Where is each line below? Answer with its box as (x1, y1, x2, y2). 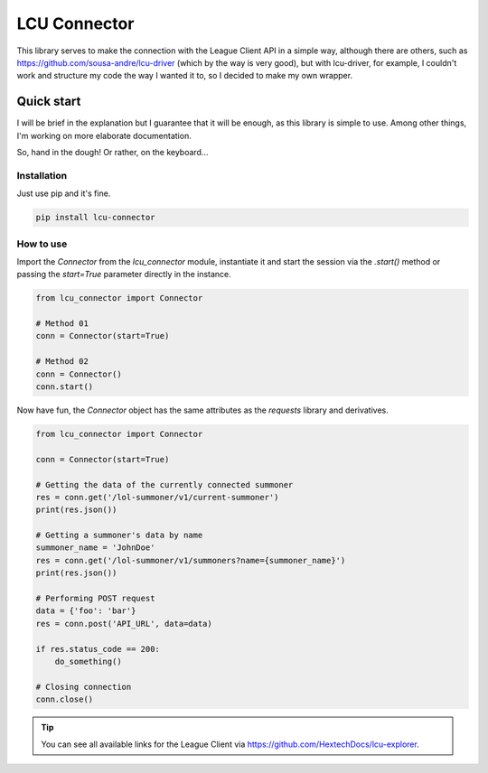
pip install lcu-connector (35, 212, 155, 223)
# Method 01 (35, 319, 89, 329)
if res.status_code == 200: (35, 644, 160, 654)
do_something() (54, 656, 122, 666)
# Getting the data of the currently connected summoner (35, 480, 294, 489)
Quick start (16, 94, 81, 109)
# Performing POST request (35, 593, 155, 604)
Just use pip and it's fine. (16, 188, 111, 199)
